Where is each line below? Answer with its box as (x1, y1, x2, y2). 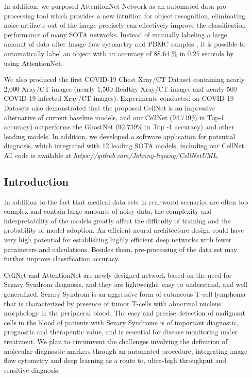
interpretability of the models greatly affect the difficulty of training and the (4, 215, 231, 225)
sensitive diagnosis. (4, 364, 60, 375)
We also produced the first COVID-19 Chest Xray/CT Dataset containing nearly (4, 74, 245, 84)
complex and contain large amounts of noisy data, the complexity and (4, 206, 212, 216)
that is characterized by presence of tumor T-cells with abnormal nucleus (4, 298, 221, 308)
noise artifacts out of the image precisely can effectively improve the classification (4, 20, 246, 30)
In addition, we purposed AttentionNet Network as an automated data (4, 1, 215, 11)
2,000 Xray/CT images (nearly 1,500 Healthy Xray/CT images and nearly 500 (4, 83, 237, 94)
